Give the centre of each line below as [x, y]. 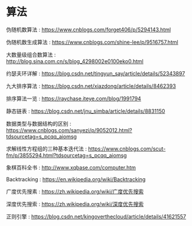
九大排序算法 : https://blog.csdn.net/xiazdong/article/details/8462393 [91, 86]
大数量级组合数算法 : [31, 54]
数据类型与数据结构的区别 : [39, 123]
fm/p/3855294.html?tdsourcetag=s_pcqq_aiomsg [66, 155]
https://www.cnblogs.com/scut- [127, 149]
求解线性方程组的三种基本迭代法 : [46, 149]
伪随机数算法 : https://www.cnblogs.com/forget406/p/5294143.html [89, 30]
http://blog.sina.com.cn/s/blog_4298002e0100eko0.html [75, 61]
